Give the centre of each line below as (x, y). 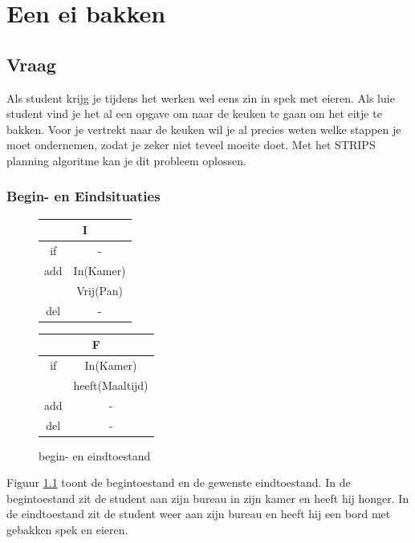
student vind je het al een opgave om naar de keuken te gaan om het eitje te (194, 113)
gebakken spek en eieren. (67, 530)
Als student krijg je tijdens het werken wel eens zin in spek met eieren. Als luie (201, 97)
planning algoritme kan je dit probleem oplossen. (126, 160)
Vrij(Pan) (100, 290)
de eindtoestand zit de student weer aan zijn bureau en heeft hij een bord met (199, 514)
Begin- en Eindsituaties (83, 196)
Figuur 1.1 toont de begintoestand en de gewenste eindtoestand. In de (179, 482)
